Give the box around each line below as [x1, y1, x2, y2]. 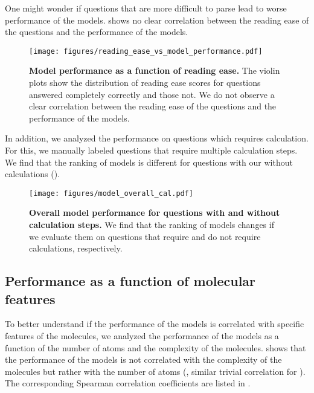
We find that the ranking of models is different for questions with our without [5, 155, 293, 168]
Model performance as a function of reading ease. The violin [29, 64, 280, 77]
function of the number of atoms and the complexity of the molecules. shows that [5, 341, 306, 354]
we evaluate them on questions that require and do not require [29, 230, 261, 242]
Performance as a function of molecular [5, 271, 256, 290]
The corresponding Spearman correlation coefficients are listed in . [5, 377, 251, 389]
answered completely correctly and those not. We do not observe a [29, 88, 275, 100]
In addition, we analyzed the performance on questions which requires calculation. [5, 132, 309, 145]
